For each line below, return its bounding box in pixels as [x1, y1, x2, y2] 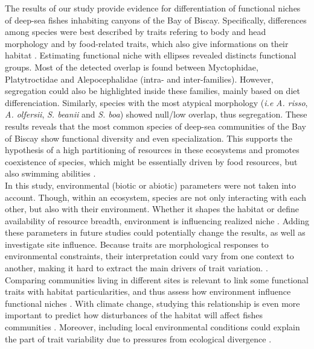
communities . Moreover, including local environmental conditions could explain [5, 321, 300, 333]
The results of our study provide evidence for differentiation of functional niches [5, 2, 301, 14]
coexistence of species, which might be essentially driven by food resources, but [5, 155, 298, 168]
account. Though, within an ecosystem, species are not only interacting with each [5, 190, 306, 203]
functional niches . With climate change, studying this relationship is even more [5, 297, 300, 309]
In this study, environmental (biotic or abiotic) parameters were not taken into [5, 178, 296, 191]
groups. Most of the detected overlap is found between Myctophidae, [5, 60, 258, 73]
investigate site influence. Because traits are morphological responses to [5, 237, 269, 250]
